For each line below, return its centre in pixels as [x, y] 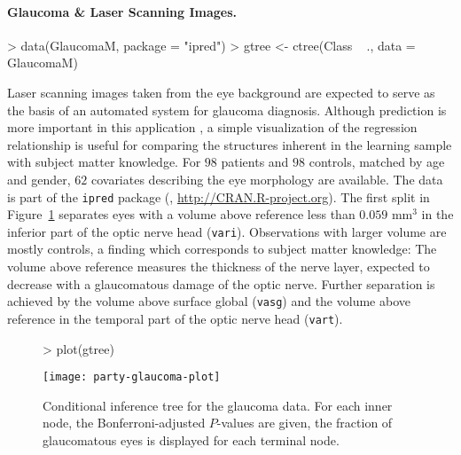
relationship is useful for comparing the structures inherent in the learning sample [230, 144]
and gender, [39, 179]
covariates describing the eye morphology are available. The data [267, 179]
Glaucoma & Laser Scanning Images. [122, 11]
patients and [255, 162]
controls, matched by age [377, 162]
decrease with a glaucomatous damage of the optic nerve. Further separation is [221, 283]
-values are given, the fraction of [305, 423]
